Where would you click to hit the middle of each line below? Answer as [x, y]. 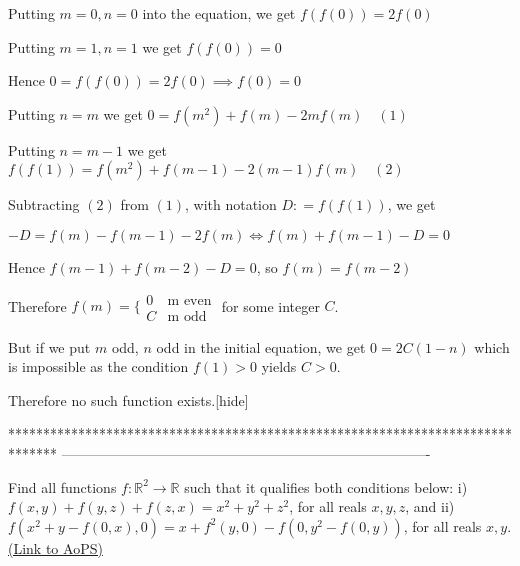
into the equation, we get [219, 13]
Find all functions [62, 486]
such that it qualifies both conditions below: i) [326, 486]
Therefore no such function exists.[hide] [128, 399]
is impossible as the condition [98, 366]
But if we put [49, 346]
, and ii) [430, 506]
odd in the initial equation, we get [261, 346]
